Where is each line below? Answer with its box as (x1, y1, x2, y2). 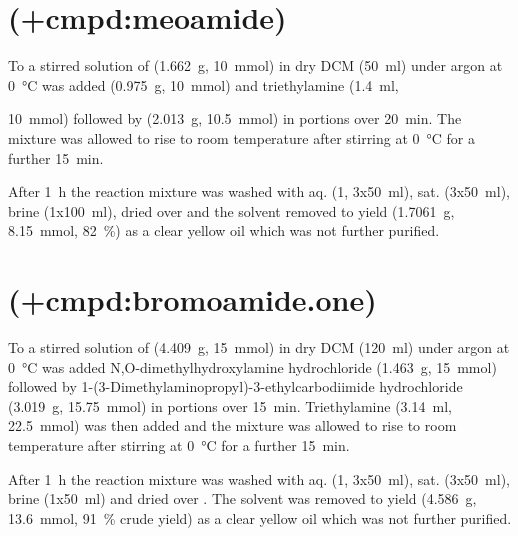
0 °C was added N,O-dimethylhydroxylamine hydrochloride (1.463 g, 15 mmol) (8, 356, 497, 377)
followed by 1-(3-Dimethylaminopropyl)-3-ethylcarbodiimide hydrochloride (8, 376, 463, 397)
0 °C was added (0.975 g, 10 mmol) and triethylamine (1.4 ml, (8, 74, 399, 95)
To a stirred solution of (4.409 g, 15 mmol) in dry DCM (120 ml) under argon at (8, 337, 510, 357)
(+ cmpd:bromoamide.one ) (8, 279, 377, 320)
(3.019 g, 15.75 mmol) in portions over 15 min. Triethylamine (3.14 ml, (8, 395, 452, 416)
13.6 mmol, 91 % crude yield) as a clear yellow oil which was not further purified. (8, 507, 512, 528)
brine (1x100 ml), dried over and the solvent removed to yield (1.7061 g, (8, 200, 455, 221)
